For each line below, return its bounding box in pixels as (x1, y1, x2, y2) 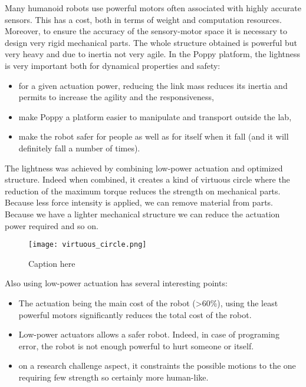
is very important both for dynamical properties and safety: (5, 59, 221, 71)
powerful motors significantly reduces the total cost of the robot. (18, 308, 252, 320)
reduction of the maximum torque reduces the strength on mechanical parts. (5, 184, 281, 197)
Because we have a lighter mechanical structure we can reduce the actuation (5, 207, 280, 220)
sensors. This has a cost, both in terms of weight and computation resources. (5, 13, 282, 25)
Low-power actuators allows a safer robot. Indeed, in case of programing (18, 328, 279, 340)
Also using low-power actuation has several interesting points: (5, 277, 228, 289)
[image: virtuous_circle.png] (28, 240, 147, 249)
